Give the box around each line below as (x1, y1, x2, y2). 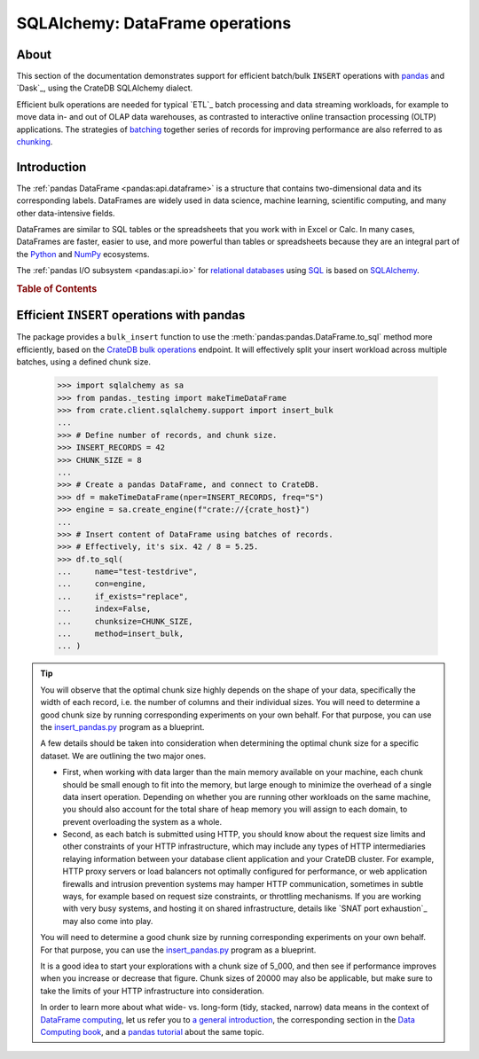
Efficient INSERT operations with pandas (16, 308, 246, 323)
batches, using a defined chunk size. (16, 357, 151, 367)
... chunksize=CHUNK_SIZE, (57, 616, 194, 626)
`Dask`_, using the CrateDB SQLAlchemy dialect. (16, 82, 193, 93)
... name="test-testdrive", (57, 567, 199, 577)
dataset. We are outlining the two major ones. (40, 750, 207, 761)
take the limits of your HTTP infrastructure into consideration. (40, 985, 265, 996)
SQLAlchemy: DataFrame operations (16, 13, 292, 33)
